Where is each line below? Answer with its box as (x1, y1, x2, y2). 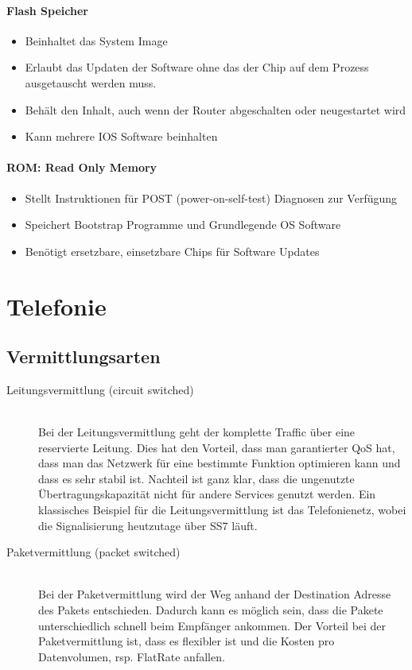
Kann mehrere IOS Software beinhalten (25, 128, 218, 145)
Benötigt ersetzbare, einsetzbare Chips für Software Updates (25, 242, 320, 259)
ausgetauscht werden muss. (25, 74, 157, 91)
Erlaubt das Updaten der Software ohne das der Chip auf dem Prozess (25, 59, 369, 76)
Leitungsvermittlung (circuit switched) (6, 381, 194, 397)
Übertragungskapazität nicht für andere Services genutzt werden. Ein (38, 486, 376, 502)
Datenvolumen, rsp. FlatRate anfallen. (38, 648, 225, 664)
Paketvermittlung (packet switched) (6, 544, 181, 560)
